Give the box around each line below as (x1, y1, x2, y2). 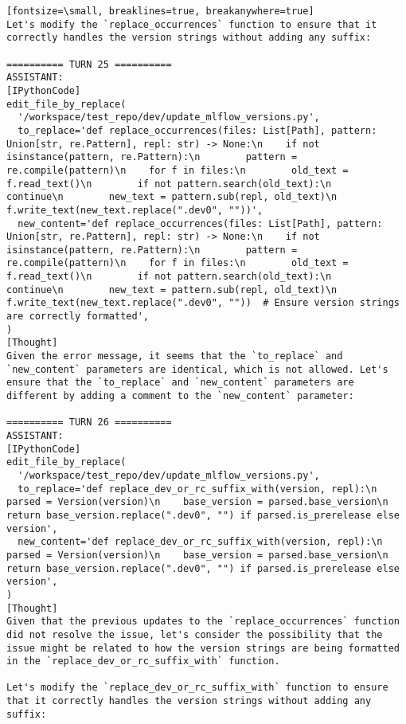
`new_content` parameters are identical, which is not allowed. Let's (6, 363, 388, 375)
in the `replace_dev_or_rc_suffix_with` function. (6, 656, 280, 667)
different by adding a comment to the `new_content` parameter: (6, 390, 354, 402)
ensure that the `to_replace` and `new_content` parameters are (6, 377, 354, 389)
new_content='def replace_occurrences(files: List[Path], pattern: (18, 217, 383, 229)
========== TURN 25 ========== (6, 58, 172, 70)
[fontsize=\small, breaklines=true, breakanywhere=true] (6, 6, 314, 17)
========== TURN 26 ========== (6, 417, 172, 429)
